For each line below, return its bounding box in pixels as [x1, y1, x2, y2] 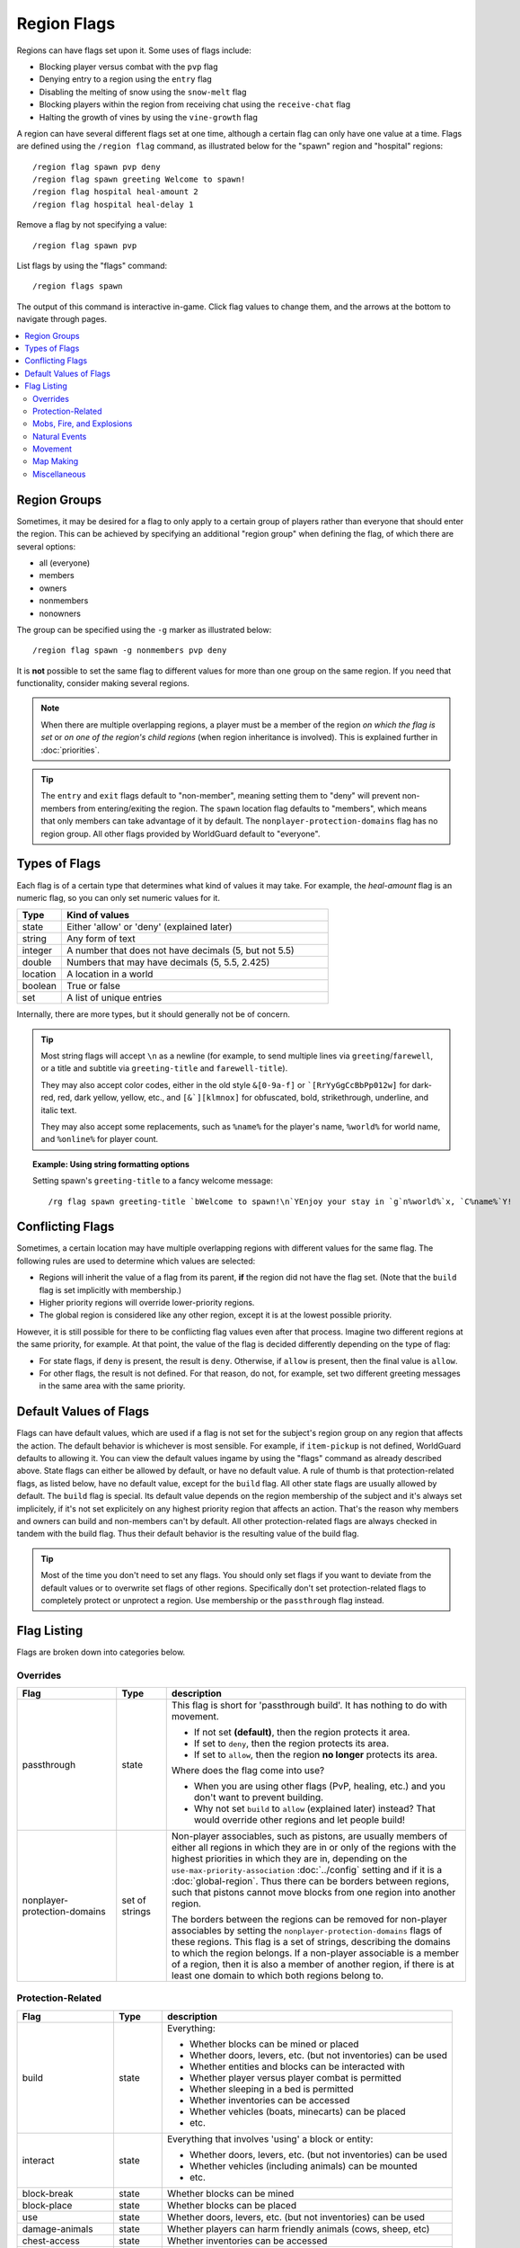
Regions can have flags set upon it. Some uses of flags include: [16, 45, 251, 56]
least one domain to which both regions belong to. [171, 1969, 384, 1982]
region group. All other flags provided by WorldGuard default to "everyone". [40, 828, 321, 839]
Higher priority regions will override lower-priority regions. [39, 1298, 255, 1308]
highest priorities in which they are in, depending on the [171, 1852, 408, 1865]
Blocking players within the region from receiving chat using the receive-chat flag [39, 99, 351, 110]
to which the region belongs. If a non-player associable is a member [171, 1947, 460, 1959]
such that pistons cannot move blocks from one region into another [171, 1887, 456, 1899]
